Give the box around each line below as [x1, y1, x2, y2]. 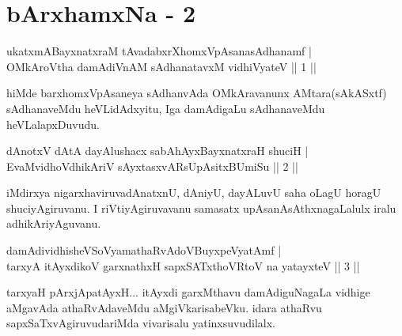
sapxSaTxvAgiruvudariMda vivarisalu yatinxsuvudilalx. [6, 315, 275, 331]
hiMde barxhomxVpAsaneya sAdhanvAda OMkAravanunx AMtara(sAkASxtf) [6, 85, 387, 101]
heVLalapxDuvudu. [6, 115, 100, 132]
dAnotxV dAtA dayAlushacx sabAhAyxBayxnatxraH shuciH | [6, 142, 309, 159]
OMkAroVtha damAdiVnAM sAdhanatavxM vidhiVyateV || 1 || [6, 58, 317, 74]
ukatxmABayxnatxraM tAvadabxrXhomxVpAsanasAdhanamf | [6, 43, 312, 59]
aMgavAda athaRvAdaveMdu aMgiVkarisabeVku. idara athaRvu [6, 299, 322, 315]
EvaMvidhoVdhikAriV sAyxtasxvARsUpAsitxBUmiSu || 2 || [6, 157, 298, 174]
